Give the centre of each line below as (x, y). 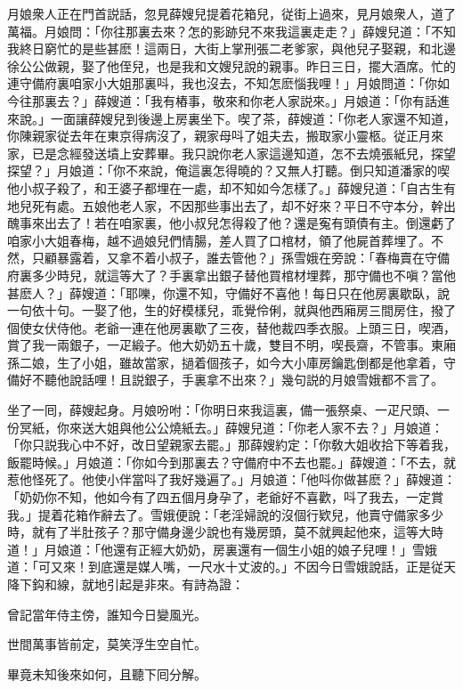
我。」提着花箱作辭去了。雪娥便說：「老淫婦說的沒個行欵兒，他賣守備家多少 (225, 514)
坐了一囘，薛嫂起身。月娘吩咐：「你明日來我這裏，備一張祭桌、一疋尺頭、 (222, 410)
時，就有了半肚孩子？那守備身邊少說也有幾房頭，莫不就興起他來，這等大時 (225, 532)
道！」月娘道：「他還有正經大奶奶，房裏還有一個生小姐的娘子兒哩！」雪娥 (222, 549)
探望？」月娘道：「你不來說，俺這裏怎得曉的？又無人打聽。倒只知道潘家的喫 (228, 170)
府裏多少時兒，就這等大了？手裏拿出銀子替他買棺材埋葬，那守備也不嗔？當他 (231, 275)
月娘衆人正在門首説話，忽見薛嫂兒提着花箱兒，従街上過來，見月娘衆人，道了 (231, 13)
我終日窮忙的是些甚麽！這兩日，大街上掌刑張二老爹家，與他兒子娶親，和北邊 (231, 49)
